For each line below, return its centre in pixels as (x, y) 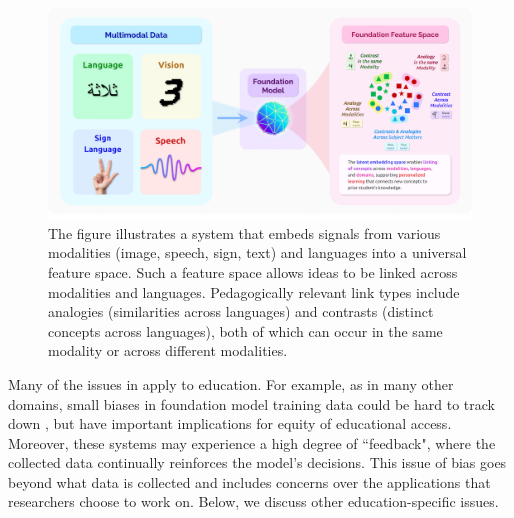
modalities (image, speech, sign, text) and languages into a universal (257, 252)
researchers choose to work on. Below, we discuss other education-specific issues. (253, 501)
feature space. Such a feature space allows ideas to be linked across (253, 271)
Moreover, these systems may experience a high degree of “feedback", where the (252, 442)
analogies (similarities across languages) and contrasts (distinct (241, 311)
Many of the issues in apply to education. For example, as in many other (231, 383)
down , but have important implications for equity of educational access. (230, 423)
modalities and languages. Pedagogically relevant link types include (254, 291)
